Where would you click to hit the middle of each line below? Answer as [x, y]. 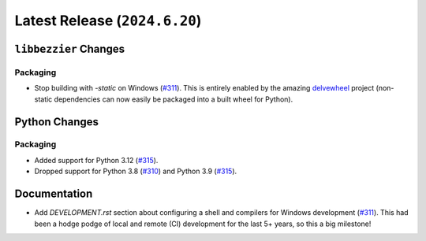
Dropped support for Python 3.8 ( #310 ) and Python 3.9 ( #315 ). [136, 171]
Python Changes [56, 122]
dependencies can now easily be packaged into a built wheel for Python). [174, 99]
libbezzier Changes [70, 48]
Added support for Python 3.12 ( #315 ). [96, 160]
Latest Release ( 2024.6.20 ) [108, 20]
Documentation [54, 194]
